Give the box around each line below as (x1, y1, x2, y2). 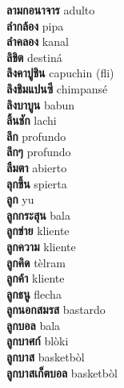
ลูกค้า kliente (6, 270, 65, 287)
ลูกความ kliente (6, 237, 76, 254)
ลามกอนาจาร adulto (6, 2, 95, 18)
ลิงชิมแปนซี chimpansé (6, 80, 108, 97)
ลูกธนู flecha (6, 285, 62, 302)
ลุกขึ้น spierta (6, 175, 67, 192)
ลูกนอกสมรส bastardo (6, 301, 106, 318)
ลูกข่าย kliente (6, 222, 70, 239)
